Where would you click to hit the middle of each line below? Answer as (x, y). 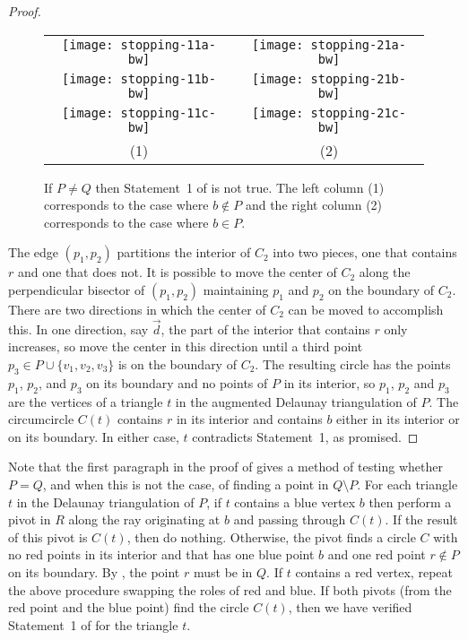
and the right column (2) (314, 205)
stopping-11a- (168, 44)
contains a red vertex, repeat (374, 571)
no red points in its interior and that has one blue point (161, 554)
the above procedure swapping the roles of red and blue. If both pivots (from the (230, 589)
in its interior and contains (249, 419)
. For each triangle (407, 484)
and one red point (377, 554)
